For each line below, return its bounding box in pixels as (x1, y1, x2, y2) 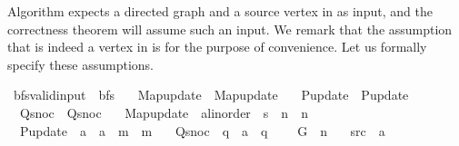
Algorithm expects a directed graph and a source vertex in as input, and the (7, 2, 433, 20)
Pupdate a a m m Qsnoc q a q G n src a (19, 121, 385, 140)
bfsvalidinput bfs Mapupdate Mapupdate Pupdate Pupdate (13, 85, 409, 104)
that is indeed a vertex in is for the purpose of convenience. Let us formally (7, 37, 427, 56)
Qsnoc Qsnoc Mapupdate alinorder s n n (19, 102, 308, 122)
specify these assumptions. (7, 54, 154, 73)
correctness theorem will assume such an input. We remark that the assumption (7, 19, 453, 38)
